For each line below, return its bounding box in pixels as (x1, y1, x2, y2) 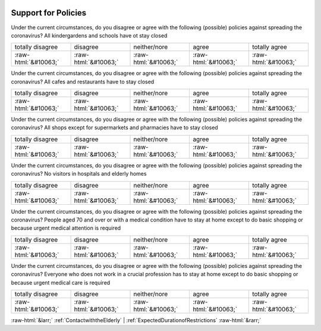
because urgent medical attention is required (11, 224, 121, 232)
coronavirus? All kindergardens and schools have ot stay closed (11, 32, 168, 39)
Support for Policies (11, 8, 87, 18)
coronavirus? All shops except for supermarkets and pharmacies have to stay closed (11, 124, 218, 131)
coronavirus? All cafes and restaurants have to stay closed (11, 78, 155, 85)
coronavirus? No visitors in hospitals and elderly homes (11, 170, 147, 177)
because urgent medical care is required (11, 279, 111, 286)
